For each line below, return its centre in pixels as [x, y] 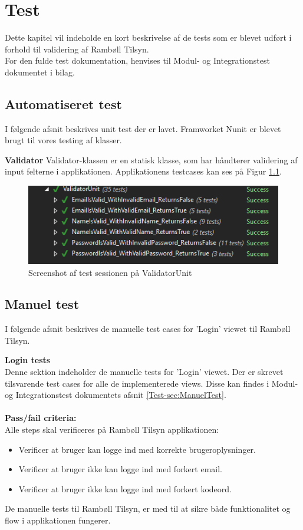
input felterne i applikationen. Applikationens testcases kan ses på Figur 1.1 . [143, 171]
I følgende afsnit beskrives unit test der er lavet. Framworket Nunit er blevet [143, 128]
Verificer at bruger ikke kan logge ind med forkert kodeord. [125, 488]
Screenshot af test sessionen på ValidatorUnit [110, 272]
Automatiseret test [63, 103]
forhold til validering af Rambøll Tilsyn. [77, 49]
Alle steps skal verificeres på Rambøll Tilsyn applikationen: [112, 429]
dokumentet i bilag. [40, 72]
